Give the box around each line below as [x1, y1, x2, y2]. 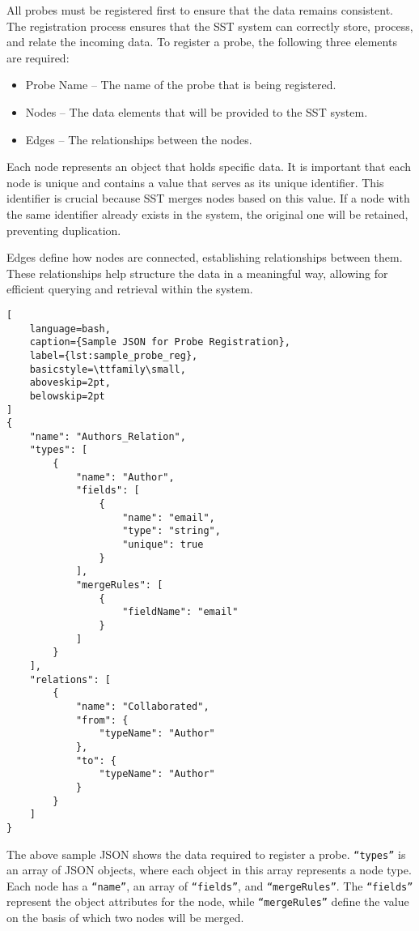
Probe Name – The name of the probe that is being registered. [25, 76, 336, 93]
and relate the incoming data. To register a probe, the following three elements [6, 33, 397, 50]
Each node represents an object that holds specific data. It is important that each [6, 158, 412, 175]
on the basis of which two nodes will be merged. [6, 909, 244, 926]
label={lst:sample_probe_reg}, [29, 349, 198, 361]
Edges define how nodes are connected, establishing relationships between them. [6, 249, 403, 266]
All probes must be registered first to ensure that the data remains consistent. [6, 2, 393, 18]
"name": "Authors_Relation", [29, 430, 186, 442]
